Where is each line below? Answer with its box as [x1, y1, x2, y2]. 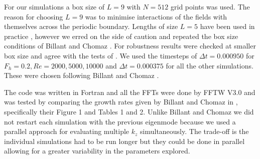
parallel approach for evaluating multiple [4, 126, 129, 136]
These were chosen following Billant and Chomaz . [4, 70, 159, 80]
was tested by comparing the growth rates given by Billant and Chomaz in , [4, 96, 238, 107]
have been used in [200, 21, 255, 31]
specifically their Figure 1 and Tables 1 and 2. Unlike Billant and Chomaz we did [4, 106, 254, 116]
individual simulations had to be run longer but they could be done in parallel [4, 135, 245, 146]
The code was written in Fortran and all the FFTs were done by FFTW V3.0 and [4, 86, 255, 97]
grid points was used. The [171, 1, 250, 11]
